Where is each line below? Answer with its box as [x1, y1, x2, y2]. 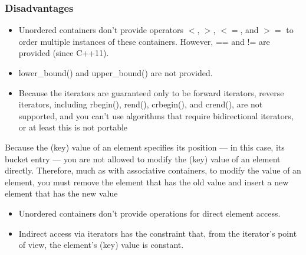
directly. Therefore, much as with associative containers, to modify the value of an [5, 164, 301, 176]
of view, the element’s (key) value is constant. [18, 238, 184, 251]
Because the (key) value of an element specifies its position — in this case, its [5, 140, 285, 153]
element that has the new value [5, 187, 118, 200]
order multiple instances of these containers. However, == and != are [18, 35, 270, 47]
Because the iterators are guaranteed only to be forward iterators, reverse [18, 86, 284, 99]
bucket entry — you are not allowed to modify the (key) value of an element [5, 152, 281, 165]
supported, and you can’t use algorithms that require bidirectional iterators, [18, 109, 294, 122]
